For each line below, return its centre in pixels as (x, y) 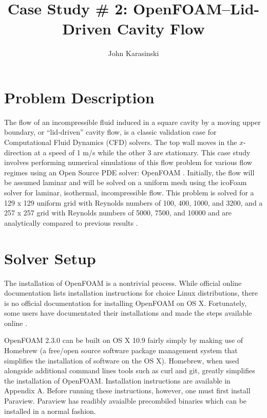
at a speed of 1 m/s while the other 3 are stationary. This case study (142, 152)
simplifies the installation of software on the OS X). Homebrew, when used (122, 360)
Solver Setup (50, 258)
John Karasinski (133, 53)
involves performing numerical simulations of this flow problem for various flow (128, 162)
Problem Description (79, 97)
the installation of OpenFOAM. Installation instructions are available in (117, 380)
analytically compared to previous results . (71, 222)
